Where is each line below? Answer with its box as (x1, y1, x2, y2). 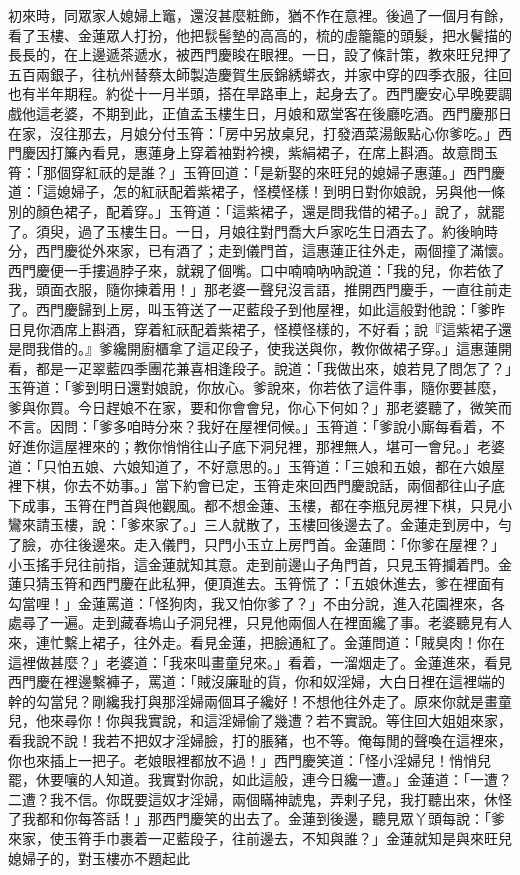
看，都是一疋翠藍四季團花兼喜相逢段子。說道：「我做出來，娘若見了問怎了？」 (8, 357, 512, 378)
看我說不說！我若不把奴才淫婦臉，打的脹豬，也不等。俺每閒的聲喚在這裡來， (8, 729, 512, 750)
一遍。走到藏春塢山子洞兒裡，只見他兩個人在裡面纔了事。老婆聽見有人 (49, 612, 512, 633)
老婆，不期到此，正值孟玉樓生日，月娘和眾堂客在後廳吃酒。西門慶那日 (49, 102, 512, 123)
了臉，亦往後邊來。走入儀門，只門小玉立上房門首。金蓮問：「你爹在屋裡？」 (8, 534, 505, 555)
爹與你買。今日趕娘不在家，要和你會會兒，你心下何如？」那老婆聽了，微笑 (8, 396, 498, 417)
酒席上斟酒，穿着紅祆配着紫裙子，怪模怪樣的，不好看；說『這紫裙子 (49, 318, 498, 339)
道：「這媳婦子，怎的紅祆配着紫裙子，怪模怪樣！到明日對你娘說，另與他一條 (8, 181, 505, 202)
